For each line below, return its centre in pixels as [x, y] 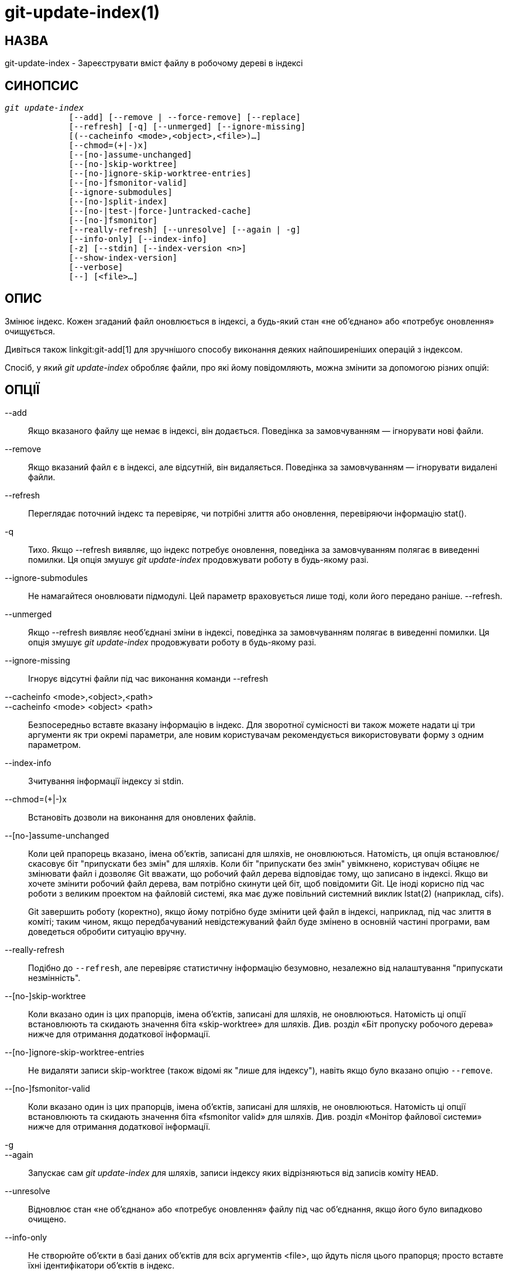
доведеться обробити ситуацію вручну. [107, 931]
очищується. [30, 331]
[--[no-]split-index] [118, 202]
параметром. [55, 744]
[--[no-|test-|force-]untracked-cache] [160, 211]
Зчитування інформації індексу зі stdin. [106, 781]
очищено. [47, 1219]
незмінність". [54, 977]
